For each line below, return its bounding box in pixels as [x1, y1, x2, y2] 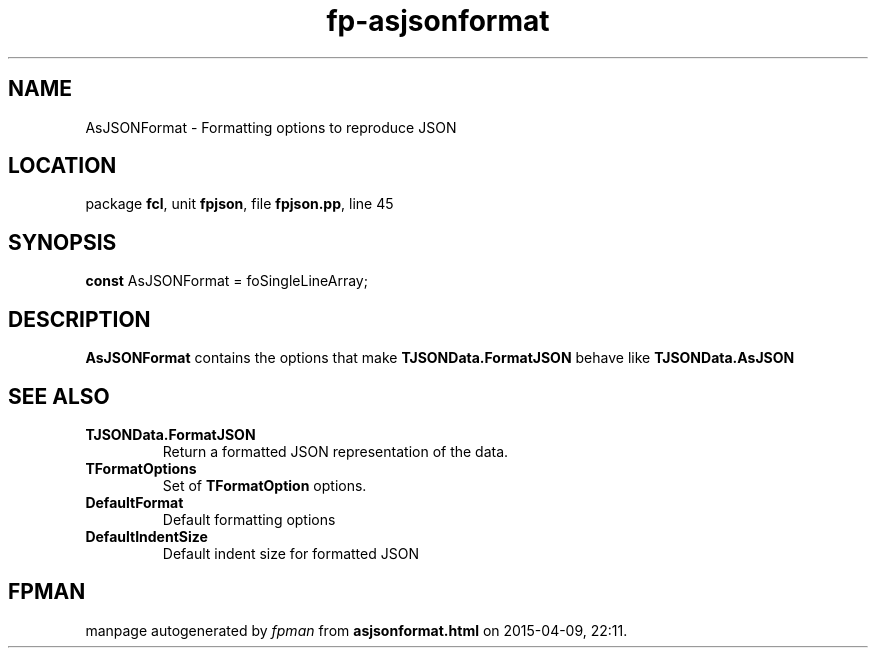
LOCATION [8, 153, 117, 179]
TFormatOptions [85, 459, 197, 477]
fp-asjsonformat [326, 4, 550, 38]
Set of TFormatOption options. [162, 476, 367, 494]
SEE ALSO [8, 383, 110, 409]
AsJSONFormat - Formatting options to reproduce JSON [85, 118, 457, 136]
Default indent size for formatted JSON [162, 544, 419, 562]
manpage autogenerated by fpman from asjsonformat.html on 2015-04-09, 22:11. [85, 621, 628, 639]
